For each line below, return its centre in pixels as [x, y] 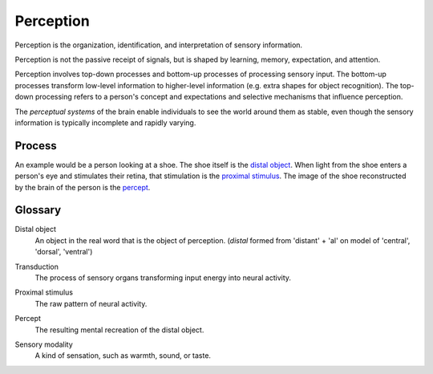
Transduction [37, 266]
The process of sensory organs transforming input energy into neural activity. [163, 278]
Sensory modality [44, 344]
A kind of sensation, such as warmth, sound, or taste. [123, 356]
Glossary [38, 210]
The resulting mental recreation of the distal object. [119, 330]
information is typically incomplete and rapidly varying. [105, 122]
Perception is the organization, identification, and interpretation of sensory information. [159, 45]
